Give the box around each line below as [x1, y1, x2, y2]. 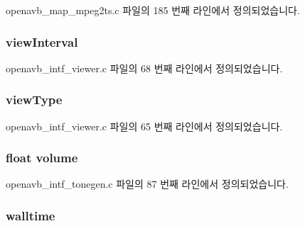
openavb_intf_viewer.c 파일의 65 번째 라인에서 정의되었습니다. [6, 118, 283, 133]
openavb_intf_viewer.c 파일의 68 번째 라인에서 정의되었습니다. [6, 60, 283, 75]
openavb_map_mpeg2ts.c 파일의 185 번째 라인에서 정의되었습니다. [6, 3, 300, 17]
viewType [6, 91, 63, 108]
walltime [6, 206, 55, 224]
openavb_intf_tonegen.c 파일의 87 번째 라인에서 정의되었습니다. [6, 176, 289, 191]
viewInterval [6, 33, 78, 50]
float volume [6, 149, 78, 166]
